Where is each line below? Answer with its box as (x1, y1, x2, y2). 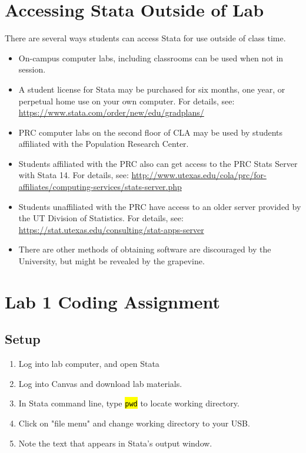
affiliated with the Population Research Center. (18, 137, 189, 150)
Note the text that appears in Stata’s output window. (18, 436, 212, 449)
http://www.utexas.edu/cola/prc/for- (131, 169, 267, 181)
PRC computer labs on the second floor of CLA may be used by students (18, 126, 283, 138)
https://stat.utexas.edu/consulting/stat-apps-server (18, 223, 204, 235)
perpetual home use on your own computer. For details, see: (18, 94, 235, 107)
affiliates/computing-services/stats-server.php (18, 180, 182, 193)
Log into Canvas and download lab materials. (18, 377, 182, 389)
